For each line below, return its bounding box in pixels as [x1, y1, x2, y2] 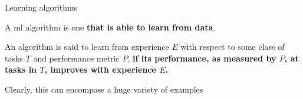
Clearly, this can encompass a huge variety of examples [5, 83, 203, 95]
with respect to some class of [180, 40, 285, 53]
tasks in [5, 63, 37, 76]
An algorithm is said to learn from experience [5, 40, 169, 53]
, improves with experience [44, 63, 156, 76]
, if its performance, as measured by [127, 52, 276, 64]
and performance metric [33, 52, 120, 64]
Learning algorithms [5, 1, 78, 13]
